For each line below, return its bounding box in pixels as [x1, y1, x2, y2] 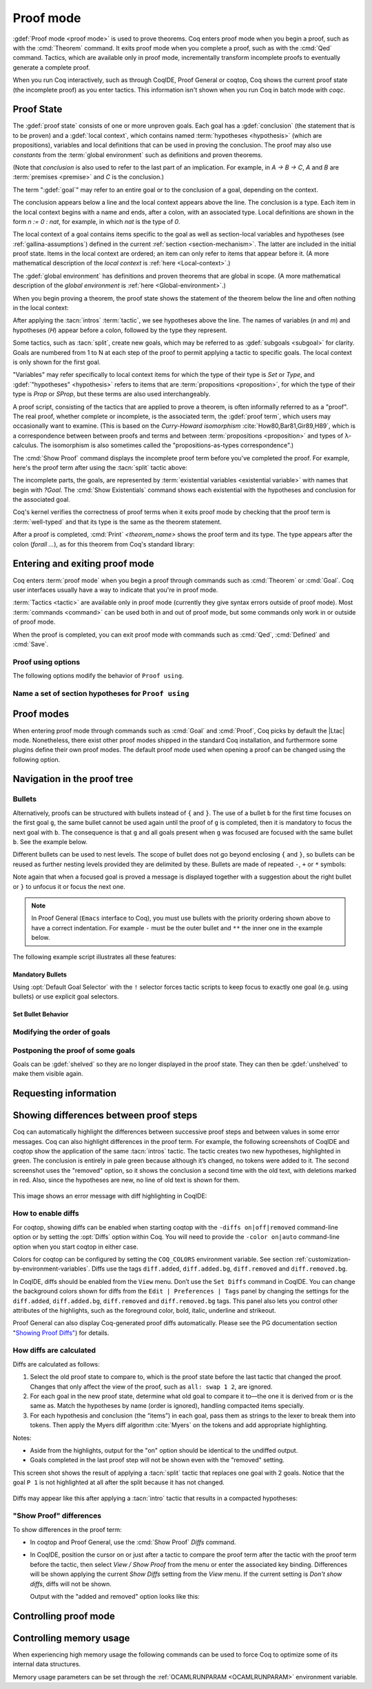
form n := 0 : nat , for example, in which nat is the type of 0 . [12, 217, 180, 225]
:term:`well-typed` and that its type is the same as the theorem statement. [12, 518, 222, 526]
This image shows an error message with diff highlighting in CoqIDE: [12, 1191, 207, 1200]
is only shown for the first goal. [12, 358, 101, 366]
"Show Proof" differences [12, 1511, 102, 1521]
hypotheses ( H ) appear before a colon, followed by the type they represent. [12, 326, 227, 334]
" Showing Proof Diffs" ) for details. [12, 1329, 110, 1337]
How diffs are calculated [12, 1346, 96, 1355]
